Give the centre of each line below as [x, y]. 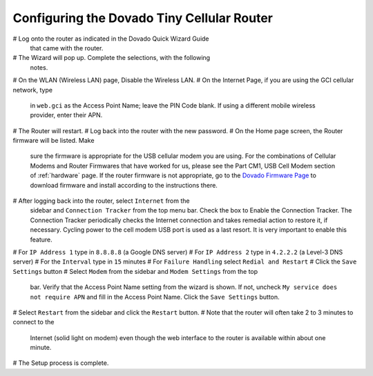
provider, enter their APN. [66, 115]
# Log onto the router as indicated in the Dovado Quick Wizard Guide [111, 39]
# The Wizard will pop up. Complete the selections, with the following [112, 58]
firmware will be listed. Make [54, 141]
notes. [39, 67]
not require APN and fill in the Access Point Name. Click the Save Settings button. [155, 297]
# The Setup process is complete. [61, 363]
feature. [41, 239]
